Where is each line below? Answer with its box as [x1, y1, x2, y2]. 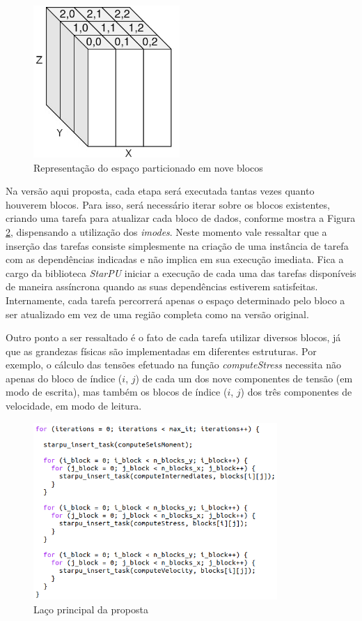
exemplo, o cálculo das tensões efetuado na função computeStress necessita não [6, 357, 341, 372]
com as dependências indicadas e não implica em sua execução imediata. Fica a [6, 252, 344, 267]
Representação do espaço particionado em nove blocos [33, 160, 263, 174]
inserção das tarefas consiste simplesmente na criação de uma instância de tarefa [6, 238, 349, 253]
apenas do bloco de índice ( [6, 371, 123, 385]
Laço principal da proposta [33, 601, 148, 616]
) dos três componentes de [240, 384, 352, 399]
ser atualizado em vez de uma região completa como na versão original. [6, 306, 309, 321]
